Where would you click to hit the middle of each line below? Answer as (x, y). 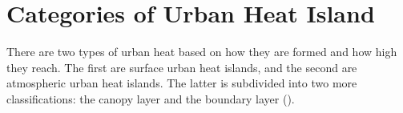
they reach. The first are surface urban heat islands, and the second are (182, 67)
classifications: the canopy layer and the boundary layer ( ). (151, 98)
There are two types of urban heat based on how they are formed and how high (202, 52)
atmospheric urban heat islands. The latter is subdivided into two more (182, 83)
